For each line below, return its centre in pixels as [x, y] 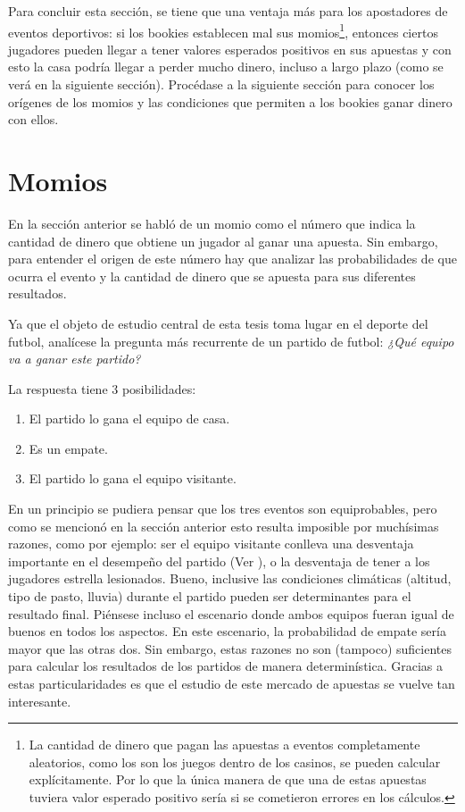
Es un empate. [68, 448]
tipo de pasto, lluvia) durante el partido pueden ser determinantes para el [210, 596]
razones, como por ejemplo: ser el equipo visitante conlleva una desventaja [211, 544]
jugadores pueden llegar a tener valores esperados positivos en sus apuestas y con [230, 49]
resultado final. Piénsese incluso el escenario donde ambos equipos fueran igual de [231, 613]
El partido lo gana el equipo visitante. [133, 478]
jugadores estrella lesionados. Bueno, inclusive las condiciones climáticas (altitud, [230, 578]
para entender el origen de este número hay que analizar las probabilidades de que [232, 259]
